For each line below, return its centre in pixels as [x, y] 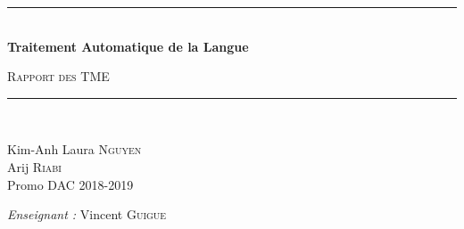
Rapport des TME [58, 76]
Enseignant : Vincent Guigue [87, 214]
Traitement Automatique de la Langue [128, 46]
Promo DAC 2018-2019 [70, 184]
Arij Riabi [34, 166]
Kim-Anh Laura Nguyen [75, 149]
